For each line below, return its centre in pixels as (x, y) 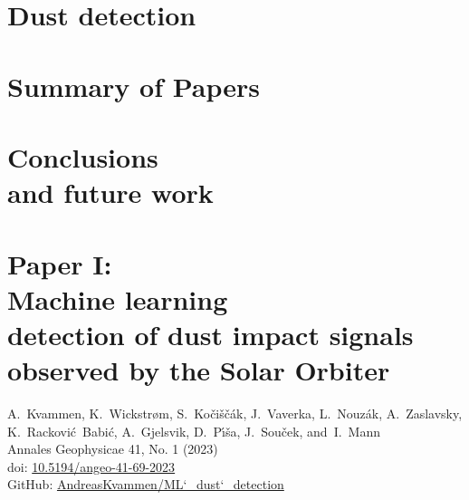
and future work (110, 192)
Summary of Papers (134, 86)
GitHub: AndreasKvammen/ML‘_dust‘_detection (146, 484)
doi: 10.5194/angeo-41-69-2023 (91, 466)
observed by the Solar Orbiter (199, 370)
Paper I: (60, 263)
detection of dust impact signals (211, 334)
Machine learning (118, 298)
